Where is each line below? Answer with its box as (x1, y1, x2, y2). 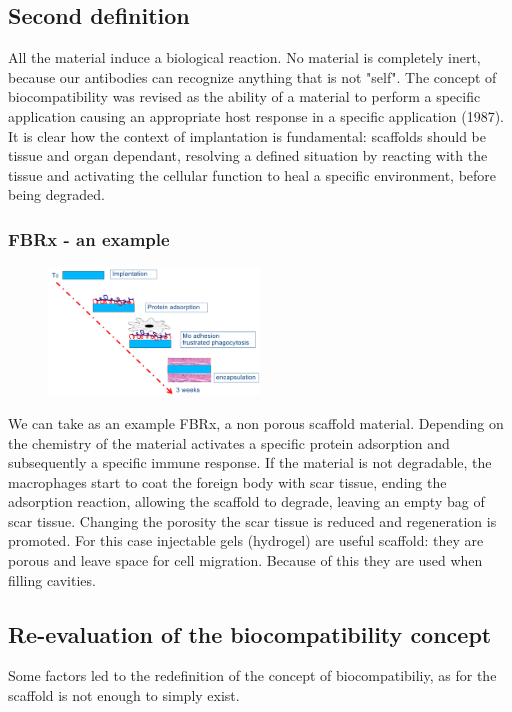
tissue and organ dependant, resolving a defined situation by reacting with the (8, 145, 488, 166)
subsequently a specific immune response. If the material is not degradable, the (8, 452, 492, 473)
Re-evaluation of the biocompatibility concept (8, 618, 492, 649)
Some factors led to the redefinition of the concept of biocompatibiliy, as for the (8, 665, 497, 686)
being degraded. (8, 184, 105, 205)
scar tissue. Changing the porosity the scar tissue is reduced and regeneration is (8, 510, 497, 531)
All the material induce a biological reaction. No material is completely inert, (8, 47, 481, 68)
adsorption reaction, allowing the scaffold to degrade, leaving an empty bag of (8, 491, 485, 512)
